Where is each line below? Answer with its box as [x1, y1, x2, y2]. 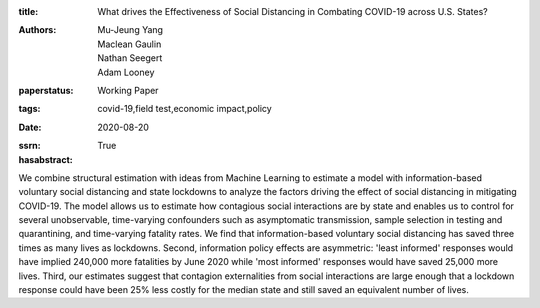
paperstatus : [18, 84, 74, 96]
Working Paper [97, 84, 159, 96]
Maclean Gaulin [97, 38, 162, 50]
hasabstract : [18, 153, 74, 165]
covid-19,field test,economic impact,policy [97, 103, 272, 115]
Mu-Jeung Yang [97, 24, 164, 36]
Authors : [18, 24, 57, 36]
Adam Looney [97, 66, 155, 78]
